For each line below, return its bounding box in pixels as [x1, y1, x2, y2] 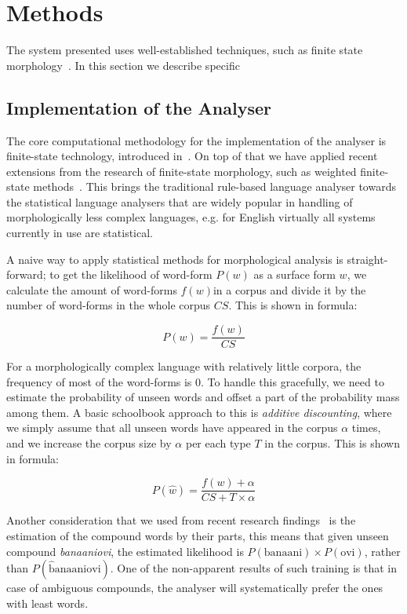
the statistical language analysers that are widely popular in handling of [6, 193, 353, 210]
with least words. [6, 594, 89, 611]
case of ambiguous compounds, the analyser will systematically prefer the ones [6, 579, 383, 596]
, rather [364, 543, 401, 559]
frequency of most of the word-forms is [6, 373, 192, 389]
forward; [6, 266, 46, 283]
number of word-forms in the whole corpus [6, 297, 211, 313]
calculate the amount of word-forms [6, 281, 177, 298]
